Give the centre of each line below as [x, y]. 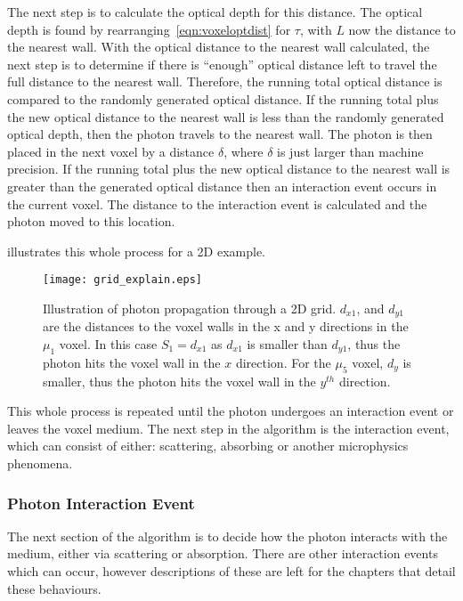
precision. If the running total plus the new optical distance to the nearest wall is [229, 169]
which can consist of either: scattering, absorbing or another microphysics [208, 446]
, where [244, 151]
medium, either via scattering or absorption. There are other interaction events [223, 553]
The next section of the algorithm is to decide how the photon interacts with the [227, 536]
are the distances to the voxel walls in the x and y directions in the [226, 326]
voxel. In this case [108, 344]
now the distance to [402, 29]
